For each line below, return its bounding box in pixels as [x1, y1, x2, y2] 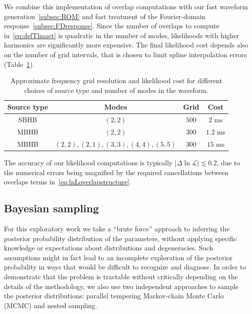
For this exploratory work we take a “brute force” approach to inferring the [4, 223, 230, 233]
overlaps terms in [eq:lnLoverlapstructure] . [4, 177, 131, 187]
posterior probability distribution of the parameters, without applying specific [4, 233, 237, 243]
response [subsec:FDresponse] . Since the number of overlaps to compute [4, 21, 219, 31]
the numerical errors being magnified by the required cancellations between [4, 167, 229, 177]
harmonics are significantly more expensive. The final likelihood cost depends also [4, 40, 249, 50]
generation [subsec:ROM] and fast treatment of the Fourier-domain [4, 11, 206, 21]
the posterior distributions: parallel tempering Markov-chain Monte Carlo [4, 291, 224, 301]
